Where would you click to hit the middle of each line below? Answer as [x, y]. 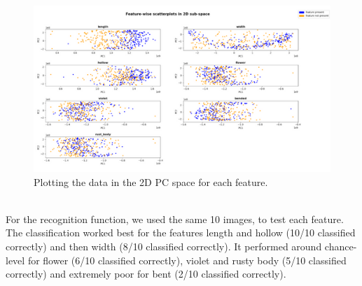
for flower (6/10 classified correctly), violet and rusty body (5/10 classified [187, 260]
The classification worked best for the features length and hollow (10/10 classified [181, 233]
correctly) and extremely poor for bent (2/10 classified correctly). [146, 274]
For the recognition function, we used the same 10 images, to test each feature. [175, 219]
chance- [341, 246]
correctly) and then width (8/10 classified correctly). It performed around [164, 246]
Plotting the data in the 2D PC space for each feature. [151, 181]
